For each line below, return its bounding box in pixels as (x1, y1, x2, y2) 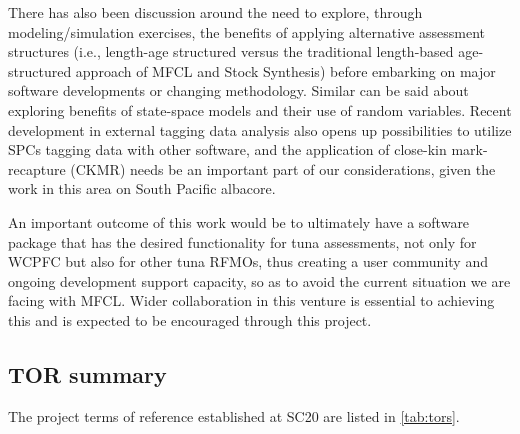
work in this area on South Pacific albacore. (8, 178, 276, 199)
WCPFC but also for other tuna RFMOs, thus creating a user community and (8, 251, 488, 272)
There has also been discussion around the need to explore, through (8, 2, 423, 22)
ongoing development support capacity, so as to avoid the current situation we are (8, 270, 511, 291)
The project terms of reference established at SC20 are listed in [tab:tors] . (8, 405, 460, 426)
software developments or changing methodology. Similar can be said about (8, 80, 469, 101)
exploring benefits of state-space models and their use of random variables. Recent (8, 99, 512, 120)
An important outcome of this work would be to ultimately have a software (8, 211, 470, 232)
